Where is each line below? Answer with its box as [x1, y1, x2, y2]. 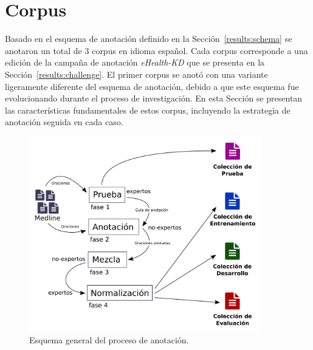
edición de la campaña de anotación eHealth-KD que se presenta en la [5, 56, 265, 69]
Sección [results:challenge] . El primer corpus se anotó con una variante [5, 67, 268, 80]
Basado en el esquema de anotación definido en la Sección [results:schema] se [5, 32, 292, 45]
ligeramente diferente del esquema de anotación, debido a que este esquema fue [5, 80, 299, 92]
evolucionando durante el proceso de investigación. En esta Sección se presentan [5, 92, 303, 105]
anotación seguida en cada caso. [5, 115, 123, 128]
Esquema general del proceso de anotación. [29, 333, 189, 346]
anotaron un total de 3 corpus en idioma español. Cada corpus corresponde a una [5, 44, 308, 57]
